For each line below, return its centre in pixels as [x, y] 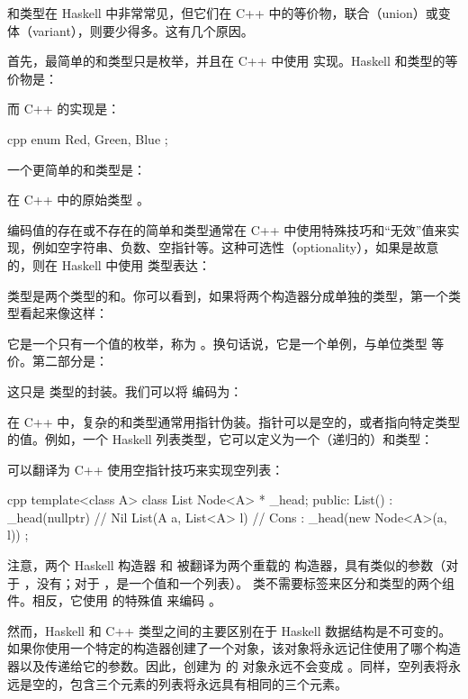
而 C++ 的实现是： [64, 109]
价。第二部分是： [58, 361]
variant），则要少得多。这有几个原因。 [143, 30]
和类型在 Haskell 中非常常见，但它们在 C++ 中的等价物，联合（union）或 [223, 13]
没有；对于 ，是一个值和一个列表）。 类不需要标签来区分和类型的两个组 [245, 582]
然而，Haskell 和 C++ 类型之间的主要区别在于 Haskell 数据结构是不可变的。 [229, 630]
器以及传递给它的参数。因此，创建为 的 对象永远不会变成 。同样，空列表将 [228, 666]
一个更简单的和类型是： [76, 169]
